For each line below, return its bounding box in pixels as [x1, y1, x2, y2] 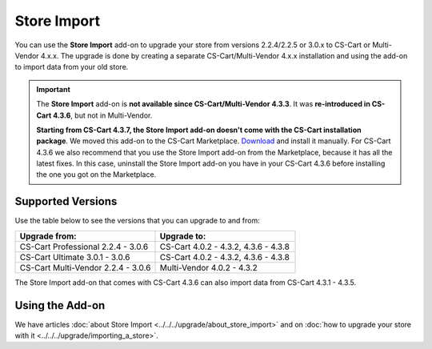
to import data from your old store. [14, 62, 129, 72]
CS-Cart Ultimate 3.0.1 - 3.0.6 [19, 251, 130, 263]
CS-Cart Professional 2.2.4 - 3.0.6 [19, 241, 149, 252]
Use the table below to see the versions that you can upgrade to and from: [14, 216, 260, 226]
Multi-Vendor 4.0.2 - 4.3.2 [159, 262, 258, 273]
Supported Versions [14, 195, 118, 208]
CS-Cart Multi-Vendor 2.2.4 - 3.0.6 [19, 262, 151, 273]
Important [36, 84, 71, 94]
